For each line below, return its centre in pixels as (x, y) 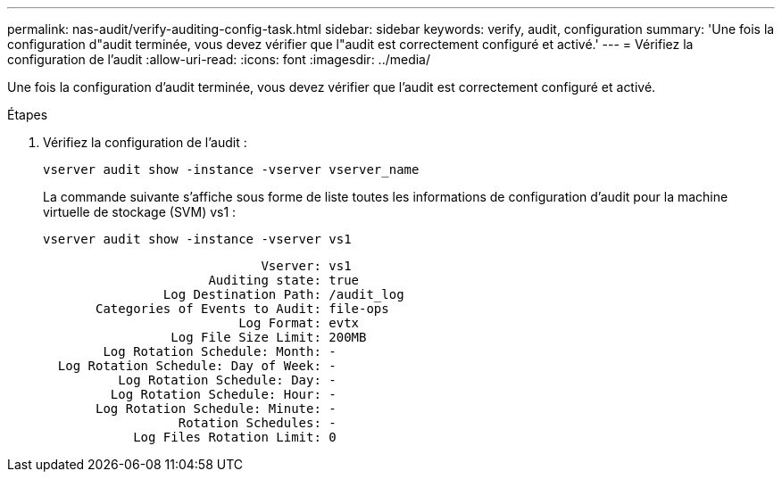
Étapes (28, 115)
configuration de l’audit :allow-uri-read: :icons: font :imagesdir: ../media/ (219, 59)
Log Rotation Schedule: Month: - (220, 351)
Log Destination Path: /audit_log (283, 294)
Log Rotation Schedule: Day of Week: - (197, 366)
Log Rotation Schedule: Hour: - (223, 394)
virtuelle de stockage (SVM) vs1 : (140, 212)
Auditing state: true (284, 280)
